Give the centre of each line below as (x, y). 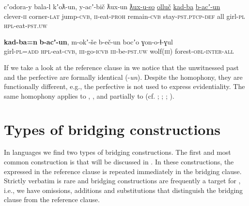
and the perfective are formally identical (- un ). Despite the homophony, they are (123, 77)
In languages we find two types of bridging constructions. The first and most (117, 152)
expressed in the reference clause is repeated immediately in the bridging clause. (123, 171)
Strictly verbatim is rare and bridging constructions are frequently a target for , (122, 181)
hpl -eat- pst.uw (26, 25)
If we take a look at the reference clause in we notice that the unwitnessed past (121, 67)
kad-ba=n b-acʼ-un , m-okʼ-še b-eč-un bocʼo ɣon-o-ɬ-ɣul (88, 41)
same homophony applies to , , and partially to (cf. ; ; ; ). (89, 96)
